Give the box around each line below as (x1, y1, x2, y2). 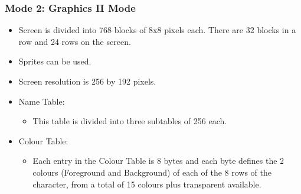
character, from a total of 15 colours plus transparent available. (32, 177, 261, 190)
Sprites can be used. (18, 55, 91, 67)
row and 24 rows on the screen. (18, 35, 131, 47)
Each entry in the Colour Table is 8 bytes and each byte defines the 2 (32, 154, 284, 167)
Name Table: (18, 95, 65, 107)
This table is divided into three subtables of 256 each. (32, 115, 227, 127)
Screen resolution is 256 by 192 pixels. (18, 75, 156, 87)
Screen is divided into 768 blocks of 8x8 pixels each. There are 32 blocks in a (18, 24, 296, 36)
